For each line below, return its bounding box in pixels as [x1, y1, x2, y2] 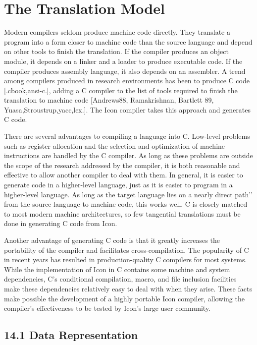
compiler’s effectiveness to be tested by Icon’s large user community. [4, 303, 211, 313]
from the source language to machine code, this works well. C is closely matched [4, 199, 248, 209]
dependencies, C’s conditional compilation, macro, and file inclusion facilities [4, 274, 237, 284]
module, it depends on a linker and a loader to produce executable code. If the [4, 56, 243, 66]
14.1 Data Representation [4, 327, 138, 343]
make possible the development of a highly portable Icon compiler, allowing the [4, 293, 245, 303]
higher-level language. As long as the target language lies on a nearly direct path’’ [4, 189, 253, 199]
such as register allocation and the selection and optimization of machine [4, 140, 225, 151]
